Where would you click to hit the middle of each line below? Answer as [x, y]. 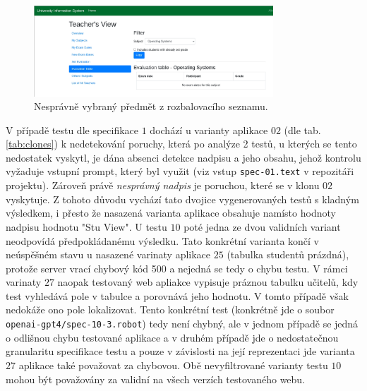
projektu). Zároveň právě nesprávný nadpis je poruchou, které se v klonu [163, 185]
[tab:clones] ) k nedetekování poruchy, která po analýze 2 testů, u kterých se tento [181, 144]
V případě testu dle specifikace [72, 130]
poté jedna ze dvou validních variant [262, 226]
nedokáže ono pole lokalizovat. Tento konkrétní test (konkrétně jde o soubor [170, 309]
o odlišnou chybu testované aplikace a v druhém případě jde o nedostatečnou [172, 337]
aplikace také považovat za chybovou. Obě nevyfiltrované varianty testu [173, 365]
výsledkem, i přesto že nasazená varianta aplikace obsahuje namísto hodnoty [171, 213]
